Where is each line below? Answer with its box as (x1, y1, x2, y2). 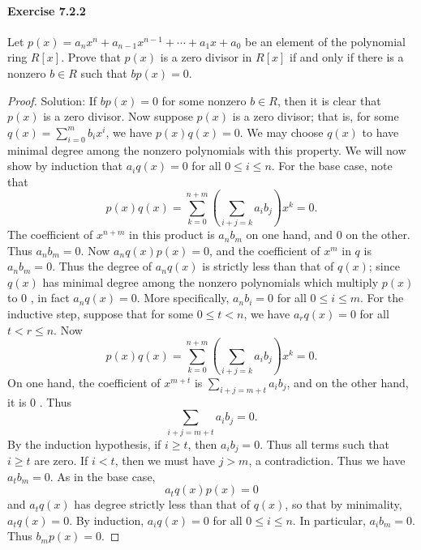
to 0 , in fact (7, 289, 70, 306)
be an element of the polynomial (244, 32, 406, 49)
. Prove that (61, 49, 121, 66)
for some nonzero (161, 92, 247, 109)
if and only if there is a (290, 49, 404, 66)
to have (362, 123, 399, 140)
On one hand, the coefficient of (7, 373, 161, 390)
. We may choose (239, 123, 324, 140)
